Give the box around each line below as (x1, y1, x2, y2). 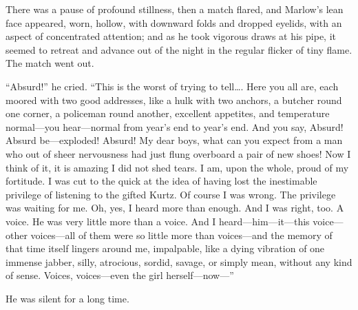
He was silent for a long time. (6, 291, 129, 305)
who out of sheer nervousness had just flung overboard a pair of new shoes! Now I (6, 146, 351, 161)
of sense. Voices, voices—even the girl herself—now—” (6, 268, 234, 282)
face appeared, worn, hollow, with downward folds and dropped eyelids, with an (6, 15, 342, 30)
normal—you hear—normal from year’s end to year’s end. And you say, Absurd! (6, 119, 344, 134)
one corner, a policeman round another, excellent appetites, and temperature (6, 106, 330, 121)
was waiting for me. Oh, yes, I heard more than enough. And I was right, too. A (6, 200, 344, 215)
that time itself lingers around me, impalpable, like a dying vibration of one (6, 241, 325, 256)
